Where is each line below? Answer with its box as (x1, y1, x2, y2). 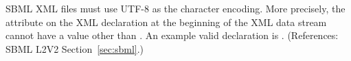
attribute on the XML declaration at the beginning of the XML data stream (5, 14, 327, 29)
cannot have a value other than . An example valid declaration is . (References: (5, 28, 339, 42)
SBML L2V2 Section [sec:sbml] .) (5, 41, 144, 56)
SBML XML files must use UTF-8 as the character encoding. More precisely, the (5, 1, 346, 15)
